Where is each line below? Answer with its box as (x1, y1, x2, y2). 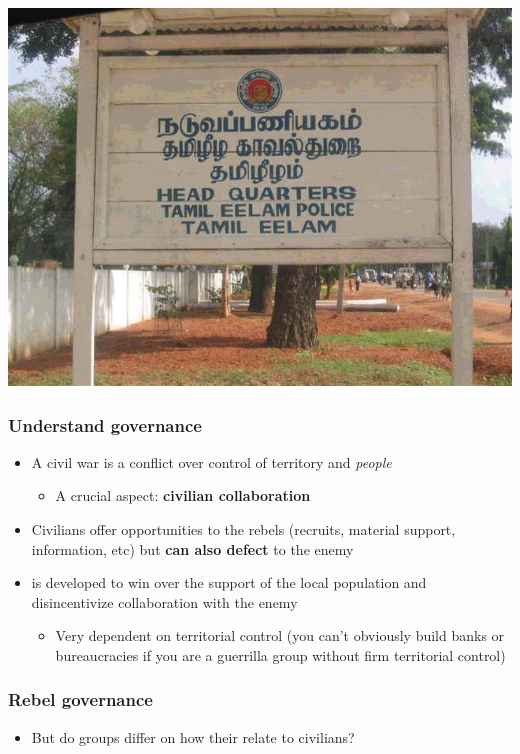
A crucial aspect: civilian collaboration (55, 485, 311, 506)
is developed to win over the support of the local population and (31, 572, 427, 593)
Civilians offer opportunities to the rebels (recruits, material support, (31, 519, 456, 539)
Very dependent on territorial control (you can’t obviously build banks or (55, 625, 505, 646)
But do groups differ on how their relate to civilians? (31, 726, 355, 747)
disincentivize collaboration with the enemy (31, 591, 298, 612)
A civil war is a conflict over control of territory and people (31, 451, 392, 472)
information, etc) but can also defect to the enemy (31, 538, 354, 559)
